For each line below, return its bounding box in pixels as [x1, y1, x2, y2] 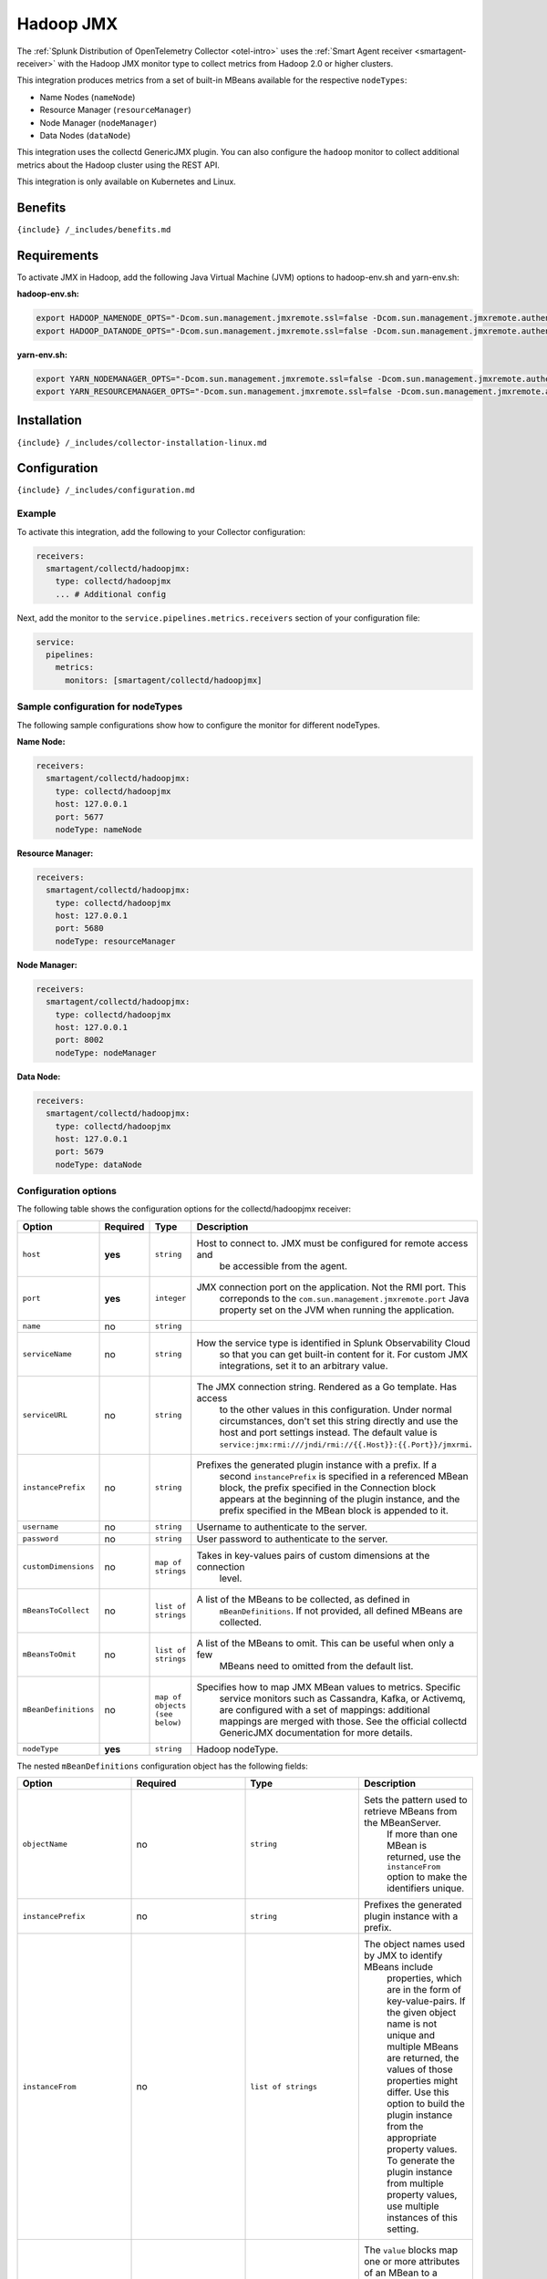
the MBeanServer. [363, 1817, 441, 1830]
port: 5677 [55, 811, 104, 822]
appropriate [386, 2131, 438, 2144]
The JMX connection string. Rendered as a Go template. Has [196, 1380, 458, 1393]
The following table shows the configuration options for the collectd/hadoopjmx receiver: [16, 1203, 351, 1214]
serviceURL [22, 1410, 68, 1420]
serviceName [22, 1349, 72, 1359]
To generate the [386, 2154, 456, 2167]
